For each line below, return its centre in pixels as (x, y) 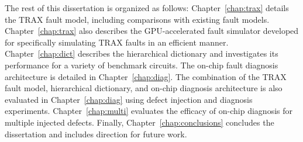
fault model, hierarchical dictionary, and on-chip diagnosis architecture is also (144, 88)
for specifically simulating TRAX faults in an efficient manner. (117, 42)
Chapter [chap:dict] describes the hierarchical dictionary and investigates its (142, 53)
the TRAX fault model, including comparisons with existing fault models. (137, 19)
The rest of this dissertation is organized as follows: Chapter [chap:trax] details (147, 8)
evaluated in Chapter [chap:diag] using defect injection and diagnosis (129, 99)
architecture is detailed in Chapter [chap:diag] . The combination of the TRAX (146, 76)
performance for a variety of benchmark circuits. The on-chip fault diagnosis (142, 65)
